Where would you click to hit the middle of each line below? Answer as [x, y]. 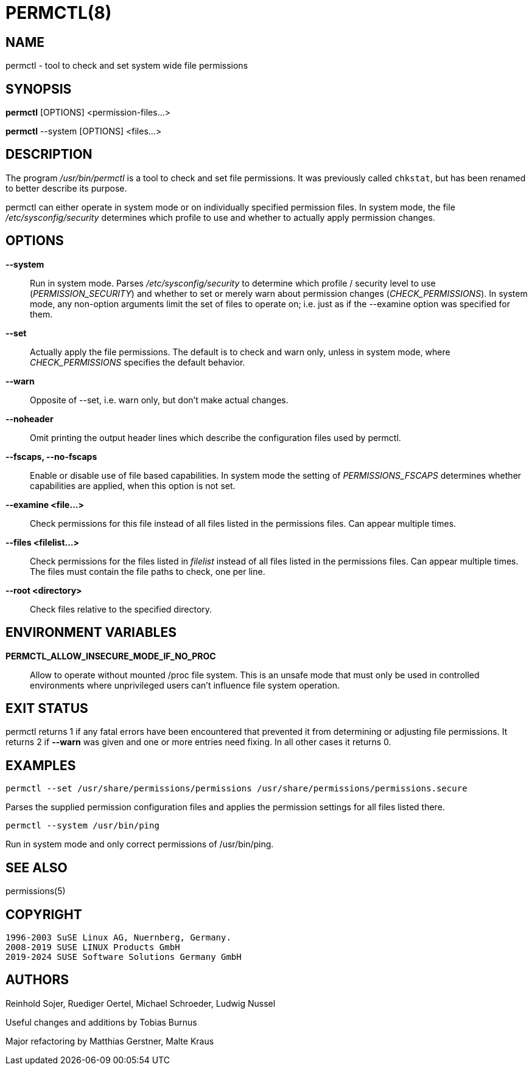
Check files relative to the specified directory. [121, 609]
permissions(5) [36, 891]
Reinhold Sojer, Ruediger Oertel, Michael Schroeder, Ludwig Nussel [141, 1003]
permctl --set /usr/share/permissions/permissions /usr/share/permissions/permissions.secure [236, 789]
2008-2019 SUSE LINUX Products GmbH [93, 947]
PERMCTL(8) [59, 13]
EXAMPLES [41, 765]
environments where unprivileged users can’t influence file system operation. [185, 685]
